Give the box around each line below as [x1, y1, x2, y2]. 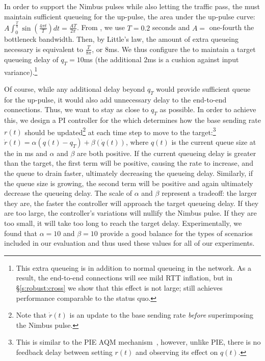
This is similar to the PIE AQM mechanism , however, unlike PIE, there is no [16, 337, 261, 347]
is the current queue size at [171, 136, 256, 147]
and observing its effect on [136, 346, 218, 357]
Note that [16, 310, 47, 320]
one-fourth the [209, 22, 254, 33]
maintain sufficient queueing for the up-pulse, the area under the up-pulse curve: [4, 11, 255, 21]
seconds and [152, 22, 190, 33]
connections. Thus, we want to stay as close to [4, 104, 149, 115]
